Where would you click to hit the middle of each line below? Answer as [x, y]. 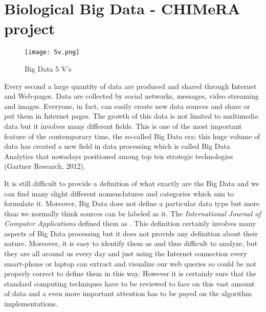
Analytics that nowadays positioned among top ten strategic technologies [119, 156]
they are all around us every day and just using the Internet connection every [126, 253]
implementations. [31, 304]
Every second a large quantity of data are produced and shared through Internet [130, 86]
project [30, 28]
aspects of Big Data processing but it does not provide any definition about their [131, 233]
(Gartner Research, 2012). [45, 166]
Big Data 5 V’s [48, 68]
